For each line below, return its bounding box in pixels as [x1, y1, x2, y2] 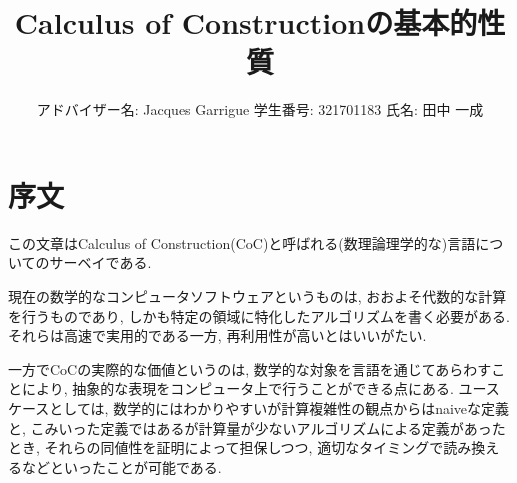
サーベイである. [49, 252, 152, 273]
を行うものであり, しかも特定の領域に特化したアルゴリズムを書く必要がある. [8, 305, 510, 326]
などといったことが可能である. [21, 456, 222, 477]
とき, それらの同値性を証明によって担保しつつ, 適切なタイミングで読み [8, 437, 472, 458]
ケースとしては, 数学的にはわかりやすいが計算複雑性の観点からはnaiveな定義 [8, 398, 510, 418]
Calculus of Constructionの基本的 [14, 2, 478, 43]
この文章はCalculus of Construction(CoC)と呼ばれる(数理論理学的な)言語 [8, 232, 476, 253]
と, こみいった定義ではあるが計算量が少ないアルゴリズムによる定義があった [8, 417, 506, 438]
